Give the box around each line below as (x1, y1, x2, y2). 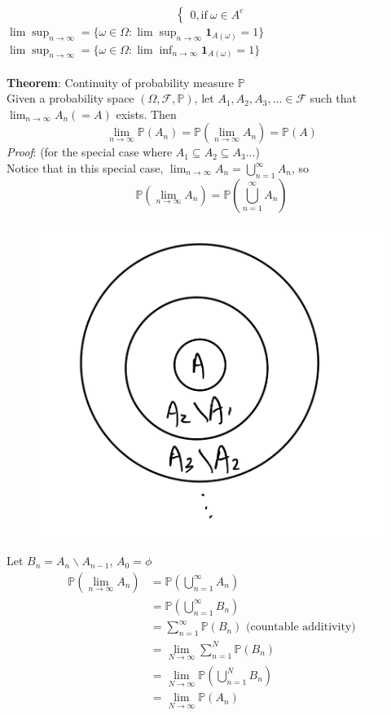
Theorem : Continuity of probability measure (7, 73, 235, 90)
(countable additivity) (246, 621, 356, 634)
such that (310, 90, 358, 107)
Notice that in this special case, (7, 160, 164, 176)
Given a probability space (7, 90, 134, 107)
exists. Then (116, 105, 177, 122)
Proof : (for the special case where (7, 143, 173, 160)
